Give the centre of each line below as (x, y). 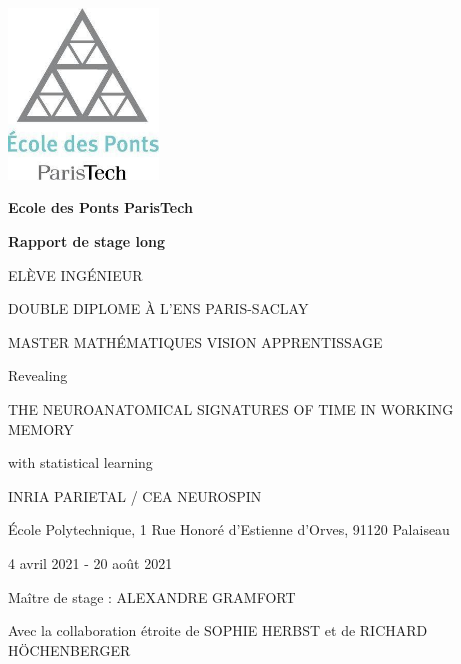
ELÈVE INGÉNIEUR (75, 274)
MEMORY (41, 428)
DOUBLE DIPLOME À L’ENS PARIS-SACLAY (158, 308)
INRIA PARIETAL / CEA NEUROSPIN (135, 495)
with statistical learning (80, 462)
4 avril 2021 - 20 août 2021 (90, 563)
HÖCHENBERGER (69, 649)
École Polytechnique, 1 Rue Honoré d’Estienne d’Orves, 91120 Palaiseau (229, 529)
